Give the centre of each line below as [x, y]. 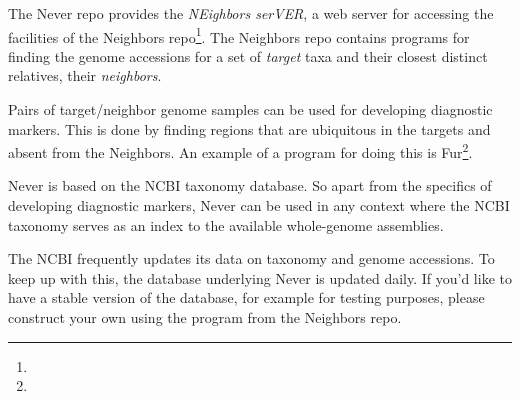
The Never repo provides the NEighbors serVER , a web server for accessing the [251, 13]
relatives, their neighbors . [85, 75]
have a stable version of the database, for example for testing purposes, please [246, 297]
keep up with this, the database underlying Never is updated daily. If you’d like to [260, 277]
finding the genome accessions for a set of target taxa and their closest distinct [248, 55]
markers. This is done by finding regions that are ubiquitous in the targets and [249, 128]
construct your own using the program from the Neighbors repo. [205, 317]
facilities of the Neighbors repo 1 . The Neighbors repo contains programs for [239, 35]
